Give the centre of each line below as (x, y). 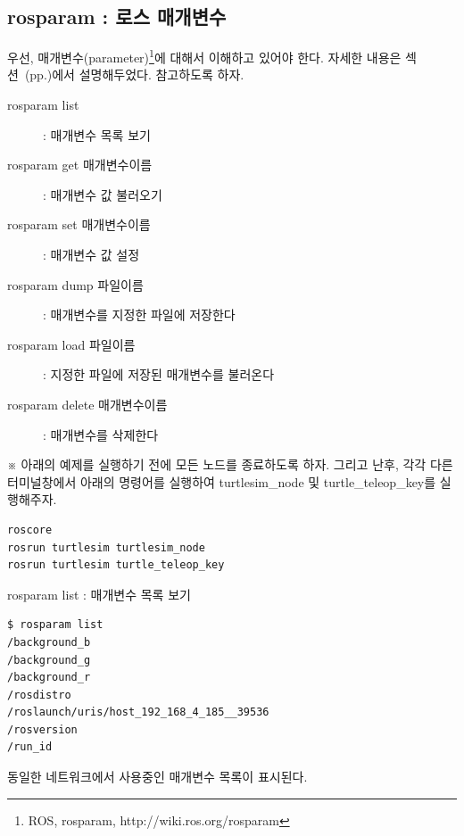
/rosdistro (39, 695)
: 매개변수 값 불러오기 (103, 194)
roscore (30, 530)
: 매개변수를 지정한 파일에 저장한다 (139, 315)
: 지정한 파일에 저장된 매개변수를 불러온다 (159, 374)
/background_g (49, 660)
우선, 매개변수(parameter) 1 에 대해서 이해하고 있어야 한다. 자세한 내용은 (204, 56)
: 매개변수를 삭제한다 (101, 434)
